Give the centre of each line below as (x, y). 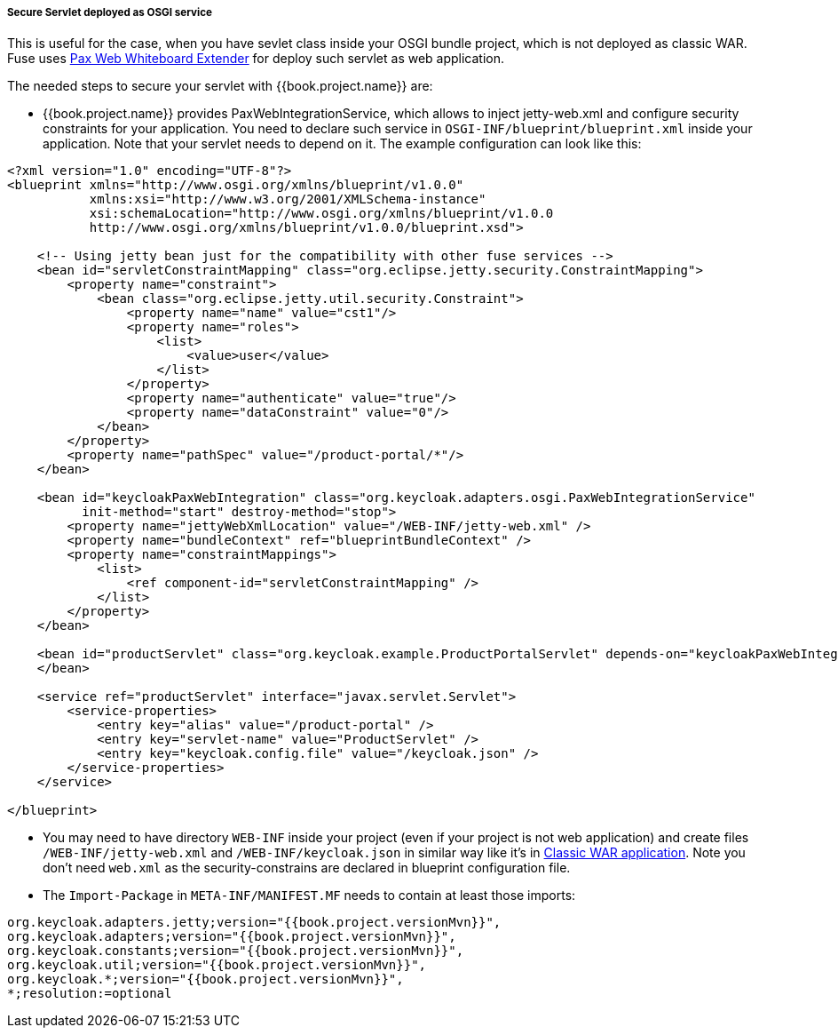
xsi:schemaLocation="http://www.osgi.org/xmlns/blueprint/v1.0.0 (321, 214)
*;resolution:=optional (90, 994)
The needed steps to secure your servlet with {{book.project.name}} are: (220, 86)
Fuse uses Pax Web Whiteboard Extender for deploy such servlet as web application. (256, 59)
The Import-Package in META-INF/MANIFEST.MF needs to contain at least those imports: (309, 896)
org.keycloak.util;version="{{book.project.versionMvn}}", (217, 965)
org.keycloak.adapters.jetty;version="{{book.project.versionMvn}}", (254, 923)
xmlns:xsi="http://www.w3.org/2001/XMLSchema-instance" (288, 199)
